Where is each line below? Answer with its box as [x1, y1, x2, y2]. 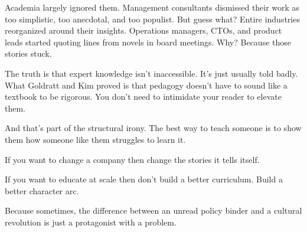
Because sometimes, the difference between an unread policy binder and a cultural [5, 204, 302, 217]
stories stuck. [5, 47, 52, 60]
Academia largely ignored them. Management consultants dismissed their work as [5, 1, 300, 13]
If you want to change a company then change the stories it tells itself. [5, 153, 260, 165]
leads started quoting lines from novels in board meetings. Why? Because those [5, 35, 291, 48]
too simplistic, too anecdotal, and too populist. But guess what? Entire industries [5, 12, 300, 25]
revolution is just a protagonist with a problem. [5, 215, 177, 228]
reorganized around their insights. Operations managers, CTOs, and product [5, 24, 282, 37]
